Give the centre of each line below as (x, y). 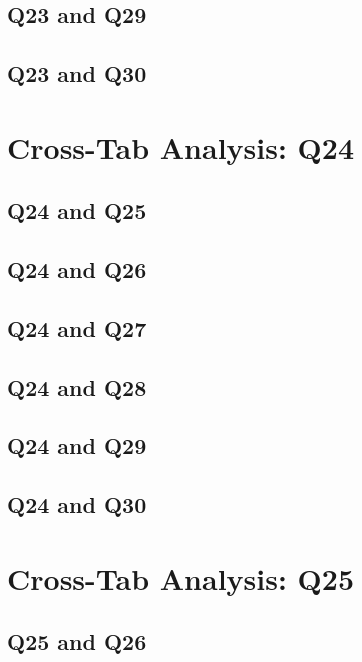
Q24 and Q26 (77, 269)
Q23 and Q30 (77, 73)
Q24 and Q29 (77, 445)
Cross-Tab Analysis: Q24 (180, 146)
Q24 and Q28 (77, 386)
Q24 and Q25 (77, 210)
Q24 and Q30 (77, 504)
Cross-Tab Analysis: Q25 (180, 577)
